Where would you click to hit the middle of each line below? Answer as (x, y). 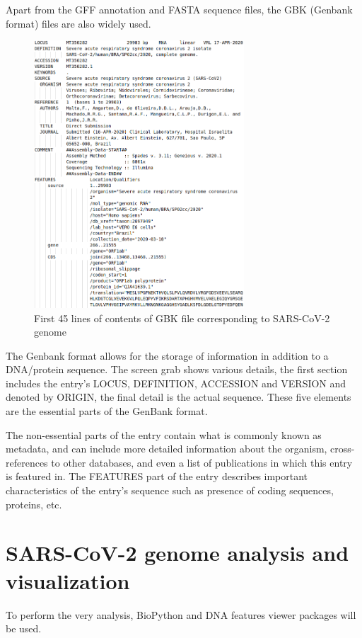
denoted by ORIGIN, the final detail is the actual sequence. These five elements (179, 397)
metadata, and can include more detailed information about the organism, (167, 449)
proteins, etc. (34, 504)
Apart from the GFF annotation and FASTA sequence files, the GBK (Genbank (179, 9)
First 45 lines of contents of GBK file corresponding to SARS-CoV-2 (182, 318)
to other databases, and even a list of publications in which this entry (202, 462)
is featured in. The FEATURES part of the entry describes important (157, 476)
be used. (24, 628)
